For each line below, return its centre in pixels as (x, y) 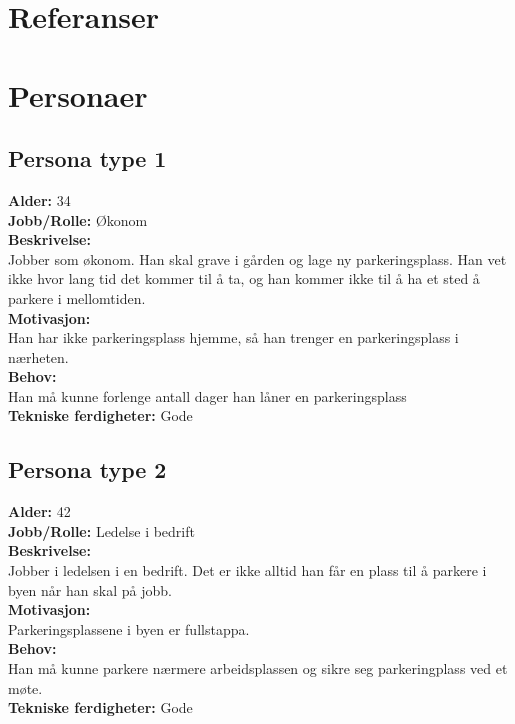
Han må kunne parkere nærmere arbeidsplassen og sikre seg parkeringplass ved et (258, 668)
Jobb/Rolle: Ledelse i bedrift (101, 530)
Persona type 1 (87, 158)
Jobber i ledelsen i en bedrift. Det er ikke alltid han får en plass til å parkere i (247, 570)
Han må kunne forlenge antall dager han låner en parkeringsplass (207, 395)
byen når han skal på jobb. (90, 589)
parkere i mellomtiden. (77, 297)
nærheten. (38, 356)
